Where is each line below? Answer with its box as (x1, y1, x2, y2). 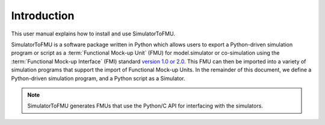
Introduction (11, 9, 75, 22)
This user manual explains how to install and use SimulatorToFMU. (11, 30, 176, 37)
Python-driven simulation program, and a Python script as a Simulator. (11, 75, 186, 82)
